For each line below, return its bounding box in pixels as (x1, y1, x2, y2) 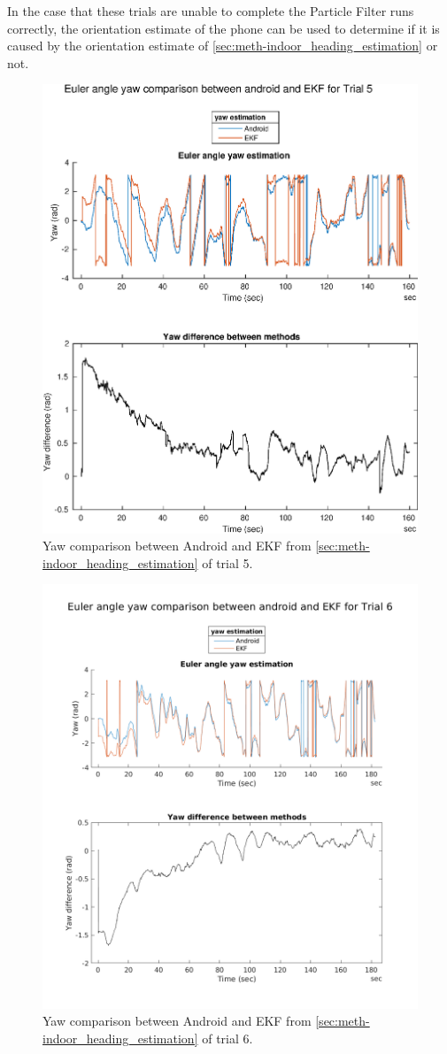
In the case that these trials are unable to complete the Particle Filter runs (7, 2, 414, 19)
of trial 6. (202, 1028, 253, 1047)
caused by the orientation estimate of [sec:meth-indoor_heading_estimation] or (7, 36, 438, 55)
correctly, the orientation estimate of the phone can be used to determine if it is (7, 19, 440, 37)
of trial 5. (202, 553, 253, 572)
